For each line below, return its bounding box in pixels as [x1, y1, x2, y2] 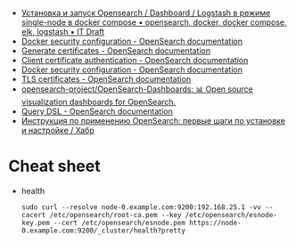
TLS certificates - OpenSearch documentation [21, 74, 192, 84]
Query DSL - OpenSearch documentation [21, 106, 173, 117]
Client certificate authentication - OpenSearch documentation [21, 55, 249, 65]
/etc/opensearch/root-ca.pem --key [49, 210, 182, 219]
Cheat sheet [8, 156, 101, 176]
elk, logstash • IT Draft [21, 27, 104, 37]
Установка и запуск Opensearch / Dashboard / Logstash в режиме [21, 8, 271, 18]
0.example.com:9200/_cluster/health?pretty [21, 226, 186, 235]
